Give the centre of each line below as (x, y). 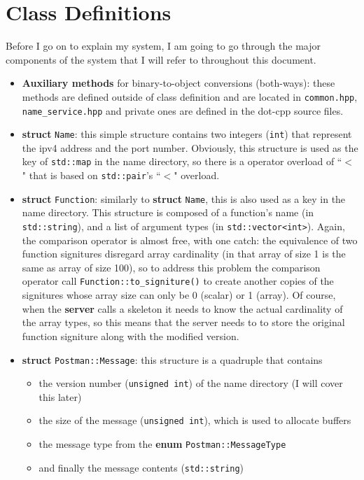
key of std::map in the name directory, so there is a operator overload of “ (182, 161)
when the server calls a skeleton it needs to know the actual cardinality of (182, 308)
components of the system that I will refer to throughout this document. (161, 59)
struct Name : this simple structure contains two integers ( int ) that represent (187, 134)
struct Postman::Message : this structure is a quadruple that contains (172, 359)
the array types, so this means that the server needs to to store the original (183, 322)
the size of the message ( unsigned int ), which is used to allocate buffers (195, 420)
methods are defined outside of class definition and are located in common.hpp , (190, 96)
